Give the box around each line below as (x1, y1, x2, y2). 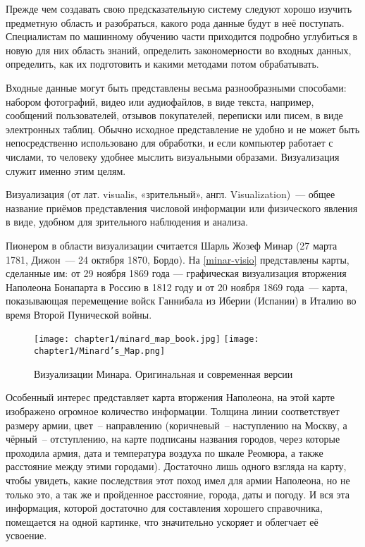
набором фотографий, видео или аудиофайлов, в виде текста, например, (6, 94, 314, 109)
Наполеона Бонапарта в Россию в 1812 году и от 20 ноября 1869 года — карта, (6, 279, 348, 294)
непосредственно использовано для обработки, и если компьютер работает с (6, 135, 333, 150)
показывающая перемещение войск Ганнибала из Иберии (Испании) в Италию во (6, 293, 357, 308)
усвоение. (6, 528, 47, 543)
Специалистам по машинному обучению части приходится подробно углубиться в (6, 29, 358, 44)
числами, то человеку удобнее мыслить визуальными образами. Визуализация (6, 149, 340, 164)
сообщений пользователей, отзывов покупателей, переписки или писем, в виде (6, 108, 343, 123)
